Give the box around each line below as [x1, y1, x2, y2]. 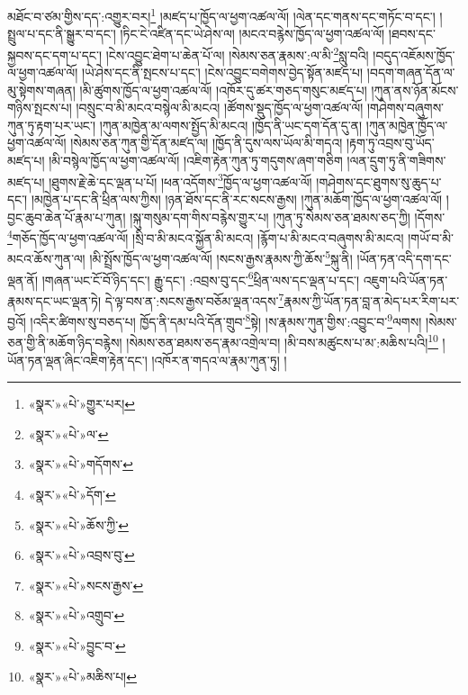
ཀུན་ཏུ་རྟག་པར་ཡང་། [7, 115, 95, 134]
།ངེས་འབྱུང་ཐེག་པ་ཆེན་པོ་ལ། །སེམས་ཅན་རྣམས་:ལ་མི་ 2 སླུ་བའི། [105, 42, 369, 64]
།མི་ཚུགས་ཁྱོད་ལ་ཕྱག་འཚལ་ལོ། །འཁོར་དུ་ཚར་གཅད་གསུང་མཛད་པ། [79, 80, 367, 99]
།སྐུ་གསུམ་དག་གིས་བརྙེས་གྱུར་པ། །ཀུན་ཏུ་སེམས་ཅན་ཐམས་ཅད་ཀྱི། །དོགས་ [130, 207, 445, 226]
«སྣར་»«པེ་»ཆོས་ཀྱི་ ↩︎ [28, 515, 129, 534]
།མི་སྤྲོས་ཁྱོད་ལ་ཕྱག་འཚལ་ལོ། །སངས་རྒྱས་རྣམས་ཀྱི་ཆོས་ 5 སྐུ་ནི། [89, 247, 353, 267]
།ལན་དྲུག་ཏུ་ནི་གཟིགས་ [346, 151, 446, 170]
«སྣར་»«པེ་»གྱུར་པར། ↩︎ [28, 394, 136, 413]
